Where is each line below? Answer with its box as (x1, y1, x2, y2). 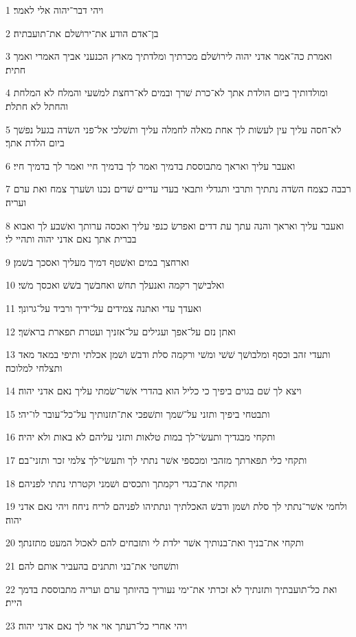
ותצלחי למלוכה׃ (5, 360, 63, 375)
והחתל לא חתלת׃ (5, 98, 69, 113)
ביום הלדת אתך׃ (5, 135, 65, 150)
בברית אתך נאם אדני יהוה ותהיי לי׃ (5, 232, 137, 246)
